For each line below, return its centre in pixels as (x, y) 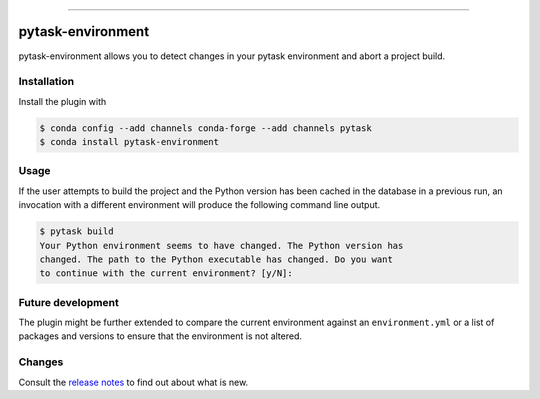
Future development (68, 302)
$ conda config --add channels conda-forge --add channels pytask (205, 128)
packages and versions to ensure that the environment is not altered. (160, 336)
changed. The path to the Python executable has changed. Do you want (216, 259)
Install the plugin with (62, 101)
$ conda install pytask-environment (129, 142)
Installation (46, 82)
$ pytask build (76, 231)
